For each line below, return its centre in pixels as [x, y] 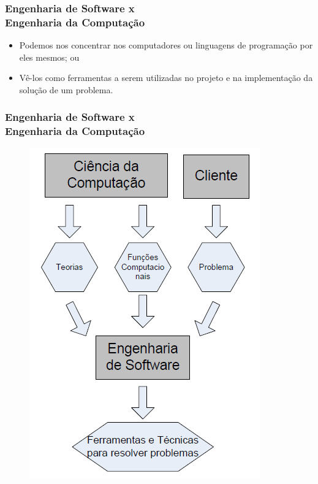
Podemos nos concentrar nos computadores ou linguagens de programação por [166, 45]
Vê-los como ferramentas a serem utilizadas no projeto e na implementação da [166, 78]
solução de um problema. [66, 89]
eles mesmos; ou [49, 57]
